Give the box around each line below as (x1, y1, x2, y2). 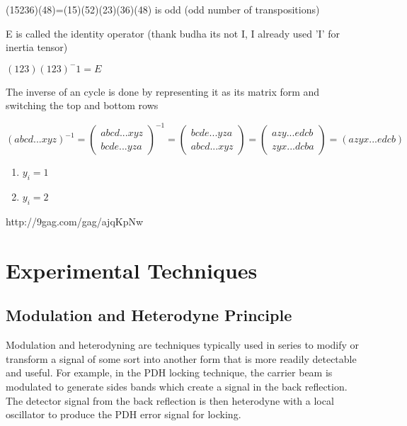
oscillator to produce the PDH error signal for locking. (6, 407, 241, 422)
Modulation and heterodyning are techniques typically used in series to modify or (6, 337, 360, 352)
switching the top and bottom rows (6, 98, 159, 113)
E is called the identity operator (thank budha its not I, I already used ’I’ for (6, 26, 340, 40)
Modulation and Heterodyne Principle (6, 304, 292, 326)
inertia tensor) (6, 40, 68, 55)
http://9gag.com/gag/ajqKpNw (6, 214, 144, 229)
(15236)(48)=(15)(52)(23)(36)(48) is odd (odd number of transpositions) (6, 2, 320, 16)
